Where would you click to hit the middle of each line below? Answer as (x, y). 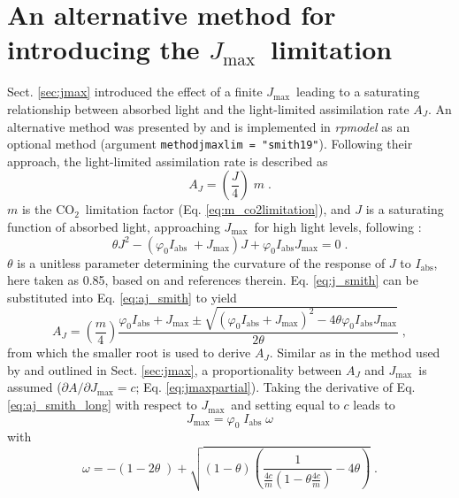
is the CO (48, 209)
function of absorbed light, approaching (114, 226)
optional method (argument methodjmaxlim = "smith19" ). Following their (210, 144)
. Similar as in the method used (355, 352)
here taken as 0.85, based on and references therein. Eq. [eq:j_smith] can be (213, 280)
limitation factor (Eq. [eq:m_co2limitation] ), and (218, 209)
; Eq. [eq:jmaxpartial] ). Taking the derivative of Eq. (275, 387)
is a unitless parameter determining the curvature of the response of (201, 262)
